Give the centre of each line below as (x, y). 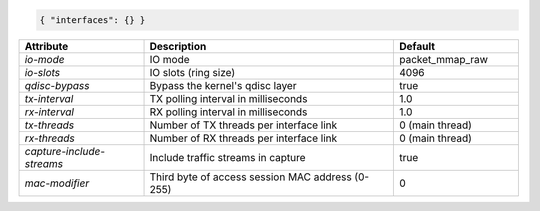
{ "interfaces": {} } (92, 19)
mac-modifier (57, 183)
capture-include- (64, 151)
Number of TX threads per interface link (243, 125)
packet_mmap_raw (443, 59)
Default (416, 46)
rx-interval (49, 112)
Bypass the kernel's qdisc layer (223, 85)
